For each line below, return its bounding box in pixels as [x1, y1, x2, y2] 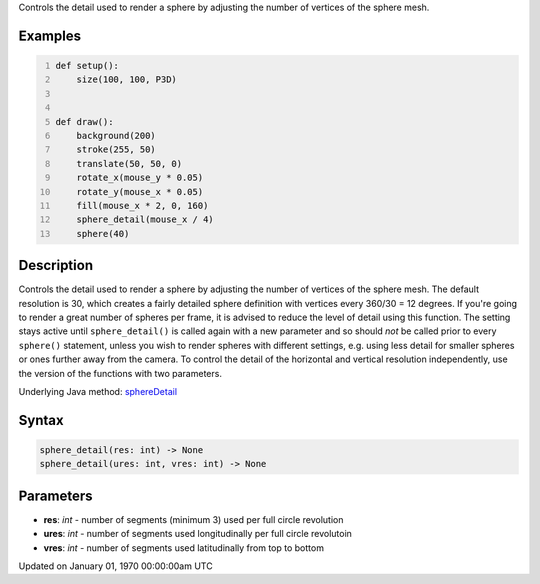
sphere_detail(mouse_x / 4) [76, 214, 214, 225]
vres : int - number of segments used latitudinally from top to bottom [43, 541, 325, 554]
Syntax [18, 411, 64, 429]
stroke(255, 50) [76, 144, 157, 155]
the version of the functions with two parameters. [18, 367, 222, 379]
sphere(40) [76, 228, 130, 239]
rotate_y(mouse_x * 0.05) [76, 186, 204, 197]
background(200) [76, 130, 157, 141]
